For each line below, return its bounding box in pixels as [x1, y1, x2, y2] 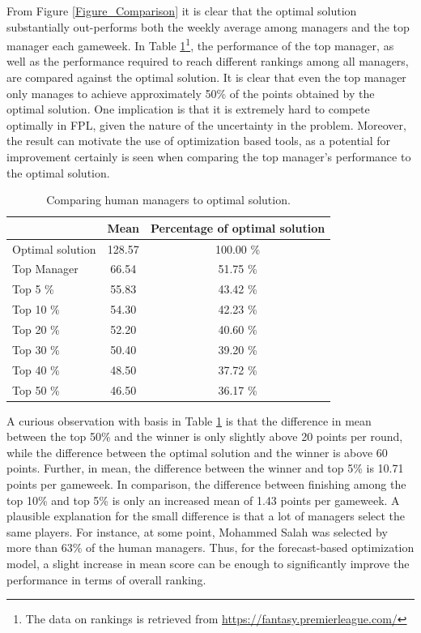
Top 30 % [12, 340, 60, 357]
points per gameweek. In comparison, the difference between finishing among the [6, 476, 406, 492]
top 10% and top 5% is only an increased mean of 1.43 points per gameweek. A [6, 491, 400, 508]
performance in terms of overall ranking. [6, 571, 206, 588]
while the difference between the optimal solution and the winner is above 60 [6, 443, 388, 460]
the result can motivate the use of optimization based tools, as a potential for [6, 132, 391, 149]
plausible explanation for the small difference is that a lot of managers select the [6, 507, 406, 524]
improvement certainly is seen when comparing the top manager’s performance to [6, 148, 411, 165]
